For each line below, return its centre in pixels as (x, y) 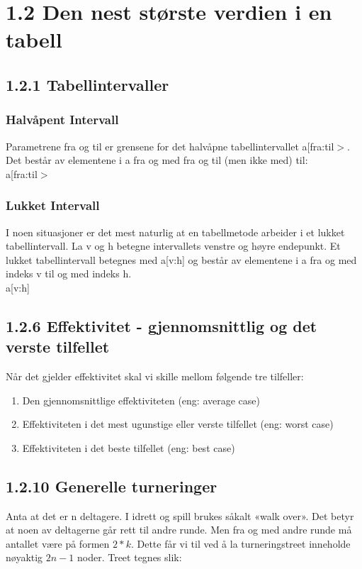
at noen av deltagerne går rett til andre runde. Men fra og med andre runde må (179, 530)
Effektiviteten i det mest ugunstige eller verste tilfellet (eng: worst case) (178, 424)
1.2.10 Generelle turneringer (112, 486)
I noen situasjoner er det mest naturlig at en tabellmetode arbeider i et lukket (175, 232)
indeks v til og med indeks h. (69, 274)
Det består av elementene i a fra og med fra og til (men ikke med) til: (157, 160)
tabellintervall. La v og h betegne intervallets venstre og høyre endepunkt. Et (173, 246)
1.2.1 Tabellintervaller (87, 84)
